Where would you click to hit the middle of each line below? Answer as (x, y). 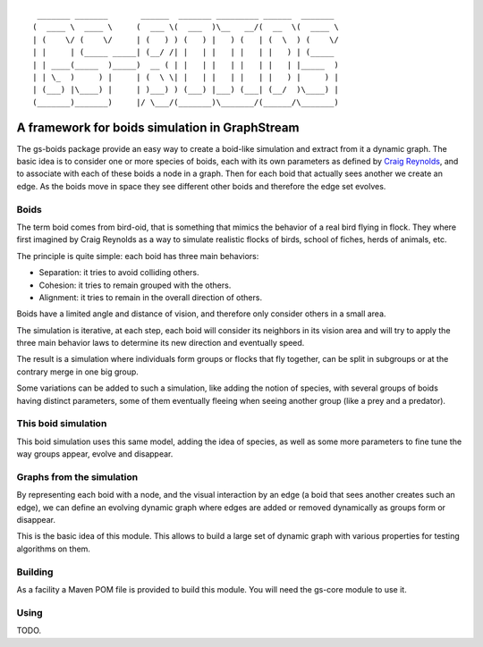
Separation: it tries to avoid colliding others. (119, 273)
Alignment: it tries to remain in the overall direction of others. (151, 297)
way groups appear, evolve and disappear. (95, 454)
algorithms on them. (54, 549)
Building (35, 572)
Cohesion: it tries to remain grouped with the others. (135, 285)
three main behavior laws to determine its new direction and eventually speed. (161, 343)
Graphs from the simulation (77, 476)
